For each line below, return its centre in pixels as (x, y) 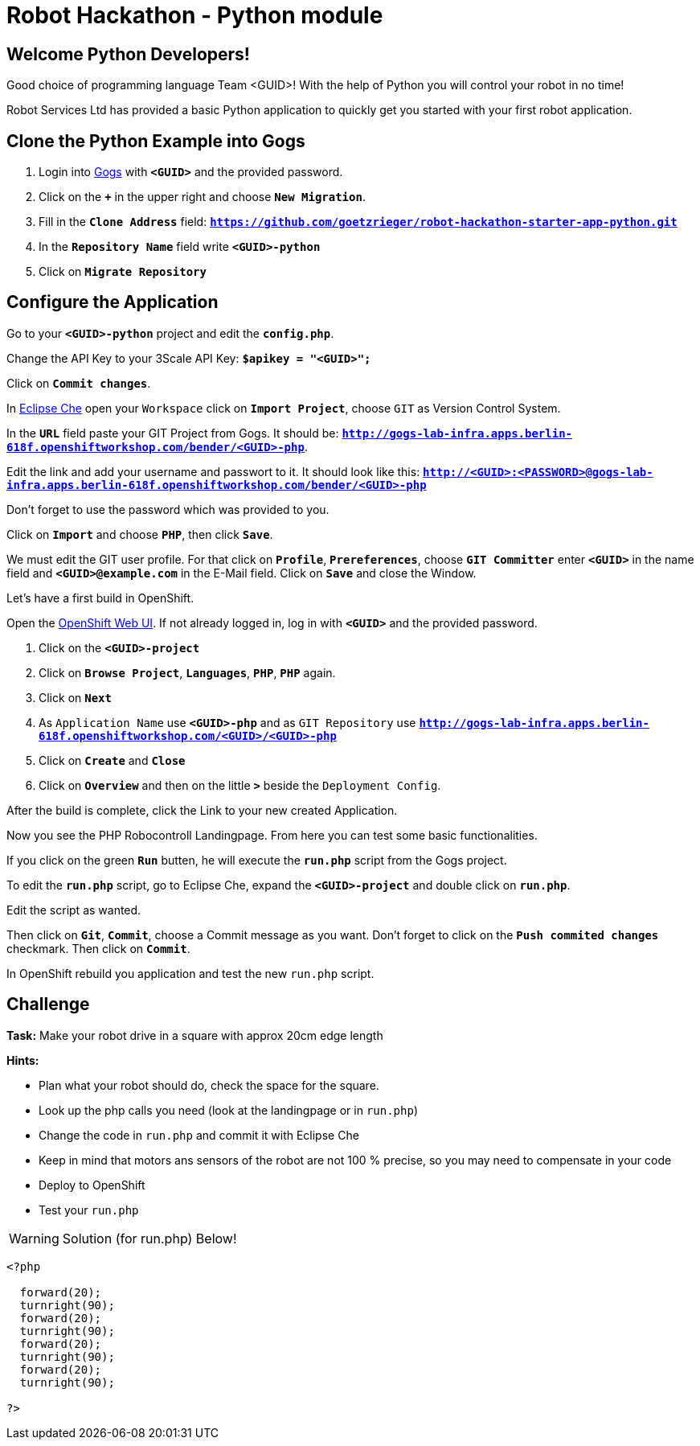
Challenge (48, 1004)
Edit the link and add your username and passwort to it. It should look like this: (213, 471)
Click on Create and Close (112, 760)
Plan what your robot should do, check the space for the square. (209, 1085)
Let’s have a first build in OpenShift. (100, 598)
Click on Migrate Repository (123, 272)
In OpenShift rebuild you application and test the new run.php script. (190, 973)
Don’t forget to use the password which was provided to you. (168, 509)
